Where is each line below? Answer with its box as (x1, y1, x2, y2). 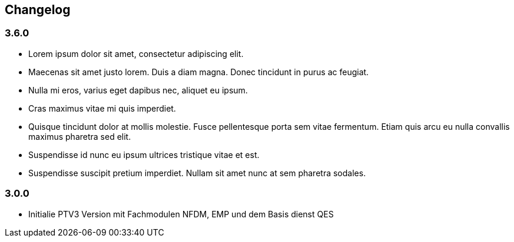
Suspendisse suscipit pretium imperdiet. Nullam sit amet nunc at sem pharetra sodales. (28, 167, 366, 178)
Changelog (5, 2, 71, 17)
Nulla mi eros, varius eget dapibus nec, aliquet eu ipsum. (28, 85, 248, 95)
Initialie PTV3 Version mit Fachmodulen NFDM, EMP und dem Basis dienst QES (28, 209, 334, 219)
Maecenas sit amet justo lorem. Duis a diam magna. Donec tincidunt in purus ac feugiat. (28, 66, 369, 77)
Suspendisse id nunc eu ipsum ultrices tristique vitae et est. (28, 149, 260, 160)
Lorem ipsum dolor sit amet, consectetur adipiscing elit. (28, 48, 244, 59)
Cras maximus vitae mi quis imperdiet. (28, 103, 176, 113)
